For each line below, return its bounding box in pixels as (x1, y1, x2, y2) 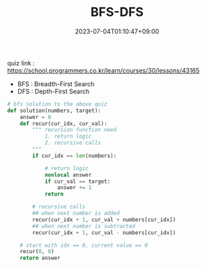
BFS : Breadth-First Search (17, 79, 95, 88)
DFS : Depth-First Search (17, 87, 90, 95)
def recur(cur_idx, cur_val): (20, 120, 108, 127)
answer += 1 (56, 184, 92, 191)
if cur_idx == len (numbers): (32, 152, 117, 159)
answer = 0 (20, 113, 52, 120)
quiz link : (7, 58, 35, 67)
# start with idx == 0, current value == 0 (20, 241, 148, 249)
